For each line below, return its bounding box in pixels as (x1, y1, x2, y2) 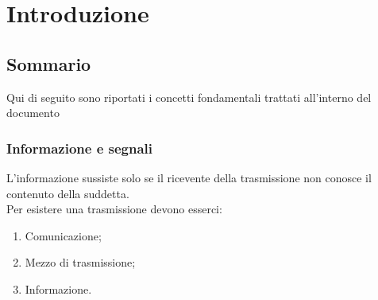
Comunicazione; (25, 227, 102, 244)
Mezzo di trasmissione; (25, 254, 136, 271)
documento (6, 104, 60, 121)
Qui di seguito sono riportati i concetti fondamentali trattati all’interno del (6, 88, 372, 105)
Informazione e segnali (6, 138, 153, 158)
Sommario (6, 51, 91, 76)
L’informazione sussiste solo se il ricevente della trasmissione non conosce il (6, 169, 372, 185)
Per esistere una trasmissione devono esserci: (6, 201, 222, 217)
